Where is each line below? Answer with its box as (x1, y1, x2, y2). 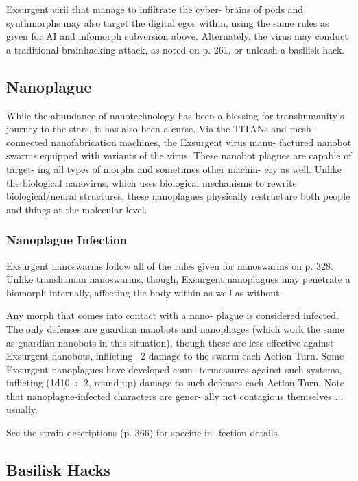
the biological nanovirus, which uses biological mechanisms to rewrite (6, 175, 297, 189)
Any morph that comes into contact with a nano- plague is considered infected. (6, 308, 339, 322)
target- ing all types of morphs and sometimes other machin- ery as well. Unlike (6, 161, 342, 176)
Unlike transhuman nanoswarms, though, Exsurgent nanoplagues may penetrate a (6, 272, 350, 286)
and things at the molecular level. (6, 202, 147, 216)
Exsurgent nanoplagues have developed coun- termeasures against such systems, (6, 362, 342, 376)
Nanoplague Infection (6, 231, 127, 248)
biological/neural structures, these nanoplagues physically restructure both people (6, 189, 350, 203)
